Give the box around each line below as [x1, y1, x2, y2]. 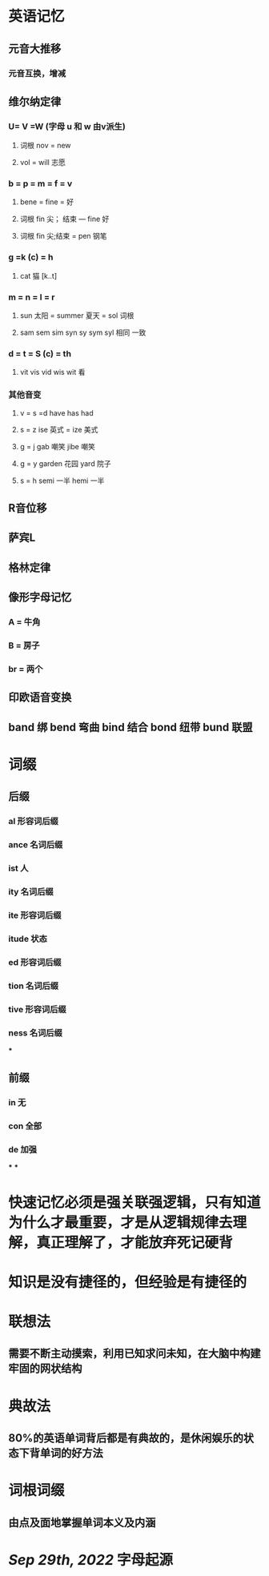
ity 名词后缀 [8, 886, 54, 898]
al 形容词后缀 [8, 816, 58, 827]
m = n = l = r [8, 291, 55, 303]
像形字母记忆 [8, 590, 72, 605]
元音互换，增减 [8, 67, 66, 78]
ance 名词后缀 [8, 839, 63, 850]
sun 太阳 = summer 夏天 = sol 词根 [19, 311, 134, 320]
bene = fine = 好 [19, 197, 74, 207]
